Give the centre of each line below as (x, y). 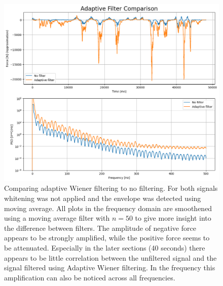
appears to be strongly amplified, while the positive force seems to (107, 238)
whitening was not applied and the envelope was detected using (103, 198)
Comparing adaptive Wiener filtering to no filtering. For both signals (111, 188)
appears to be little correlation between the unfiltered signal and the (110, 257)
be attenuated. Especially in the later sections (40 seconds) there (105, 248)
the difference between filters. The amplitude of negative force (100, 228)
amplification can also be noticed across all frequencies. (90, 277)
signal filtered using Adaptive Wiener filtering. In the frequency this (110, 268)
